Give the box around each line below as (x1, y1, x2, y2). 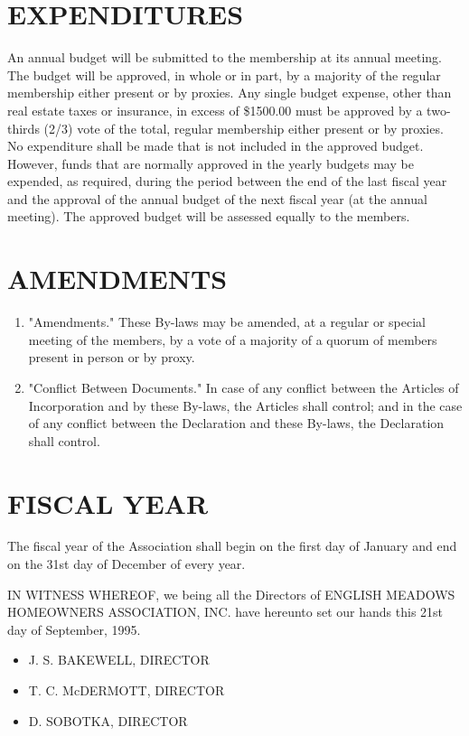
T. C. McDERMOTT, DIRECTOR (28, 681, 225, 700)
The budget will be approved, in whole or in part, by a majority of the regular (7, 65, 441, 84)
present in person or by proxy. (28, 348, 195, 367)
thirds (7, 118, 40, 137)
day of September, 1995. (7, 620, 141, 638)
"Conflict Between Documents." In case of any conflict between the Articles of (28, 377, 459, 396)
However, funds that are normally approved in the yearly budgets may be (7, 154, 414, 172)
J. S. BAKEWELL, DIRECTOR (28, 650, 210, 669)
